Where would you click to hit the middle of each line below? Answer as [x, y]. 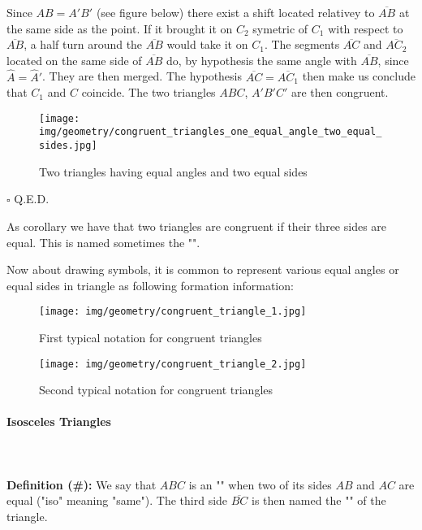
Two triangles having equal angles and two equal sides [173, 171]
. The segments [302, 44]
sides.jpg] [68, 146]
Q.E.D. [32, 199]
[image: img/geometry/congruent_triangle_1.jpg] [173, 312]
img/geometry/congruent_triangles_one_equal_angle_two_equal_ [211, 132]
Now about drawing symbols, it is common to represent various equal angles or [203, 269]
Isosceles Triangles [59, 421]
